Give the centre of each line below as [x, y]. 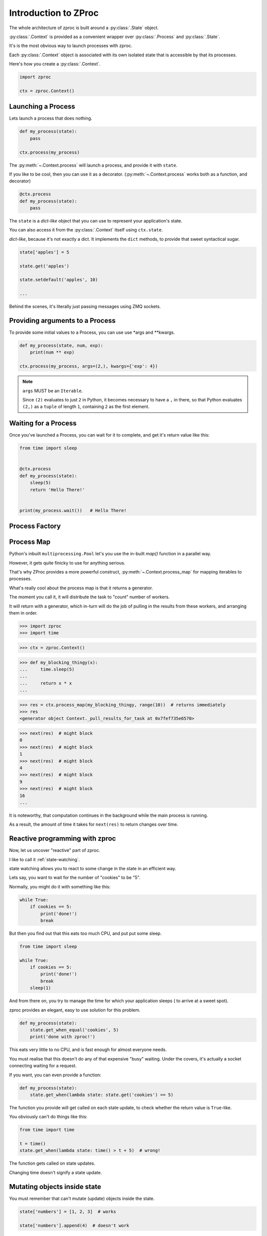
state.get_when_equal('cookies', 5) [74, 1030]
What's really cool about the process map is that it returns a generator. [81, 588]
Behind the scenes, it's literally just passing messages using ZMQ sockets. [85, 307]
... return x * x [46, 683]
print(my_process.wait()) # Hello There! [73, 510]
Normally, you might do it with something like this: [60, 886]
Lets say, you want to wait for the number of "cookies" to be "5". [75, 878]
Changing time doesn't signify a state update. [56, 1172]
